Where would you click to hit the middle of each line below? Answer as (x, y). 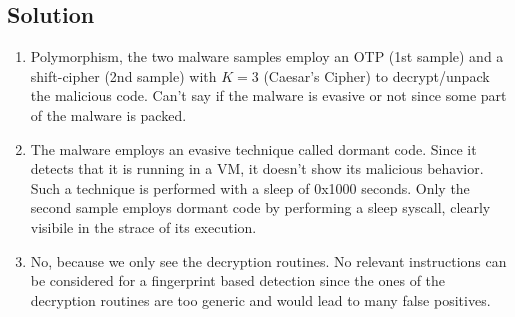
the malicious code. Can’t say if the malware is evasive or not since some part (268, 95)
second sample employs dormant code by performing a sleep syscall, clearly (260, 207)
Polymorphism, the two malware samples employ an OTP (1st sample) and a (267, 56)
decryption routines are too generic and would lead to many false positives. (260, 299)
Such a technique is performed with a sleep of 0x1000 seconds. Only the (250, 187)
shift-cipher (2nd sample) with (123, 75)
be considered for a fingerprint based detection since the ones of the (238, 280)
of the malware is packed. (108, 114)
